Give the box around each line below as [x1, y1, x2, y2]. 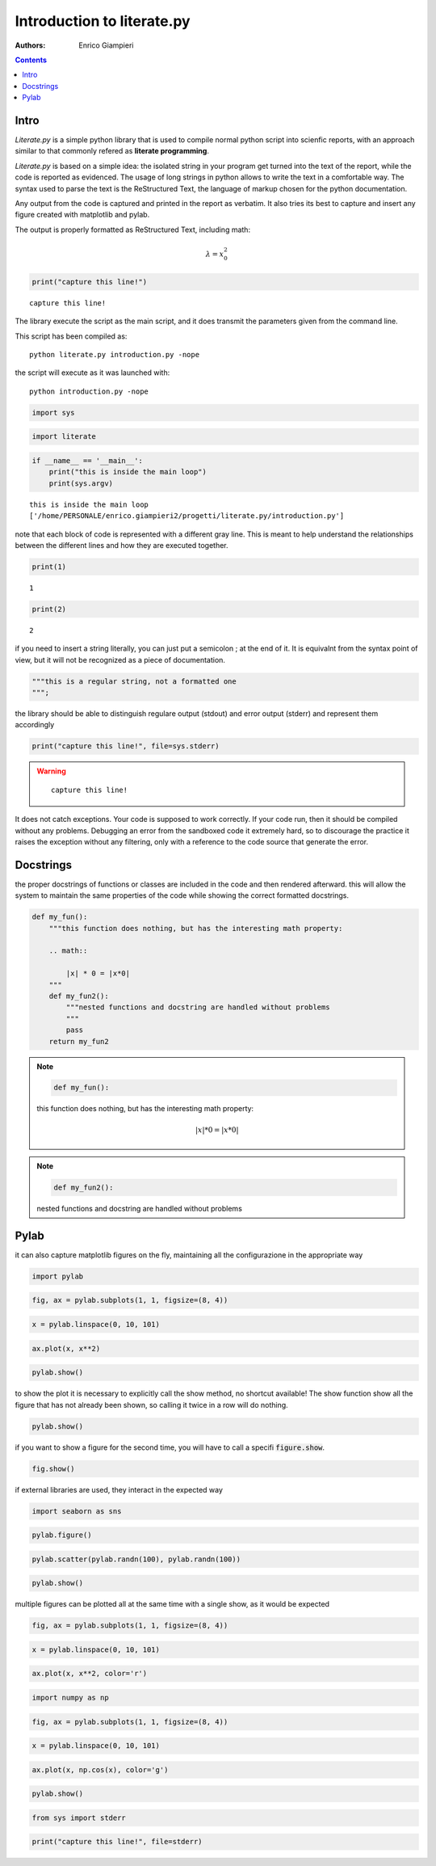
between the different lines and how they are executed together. [15, 540, 229, 550]
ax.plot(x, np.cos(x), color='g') [31, 1765, 169, 1774]
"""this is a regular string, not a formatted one [31, 676, 237, 686]
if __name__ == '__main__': [31, 457, 143, 465]
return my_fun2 [48, 1037, 109, 1046]
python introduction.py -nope [29, 386, 149, 396]
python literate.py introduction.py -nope [29, 350, 200, 360]
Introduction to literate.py [15, 12, 191, 30]
